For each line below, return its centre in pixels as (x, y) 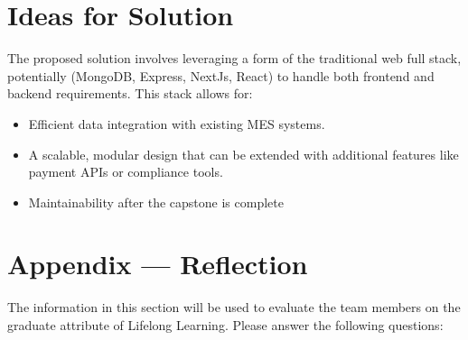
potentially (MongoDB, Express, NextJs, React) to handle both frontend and (221, 75)
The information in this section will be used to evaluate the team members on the (234, 307)
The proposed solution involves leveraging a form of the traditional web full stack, (234, 58)
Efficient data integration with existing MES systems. (177, 123)
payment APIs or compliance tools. (126, 172)
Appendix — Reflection (158, 264)
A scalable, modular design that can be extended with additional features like (243, 154)
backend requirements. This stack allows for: (130, 93)
